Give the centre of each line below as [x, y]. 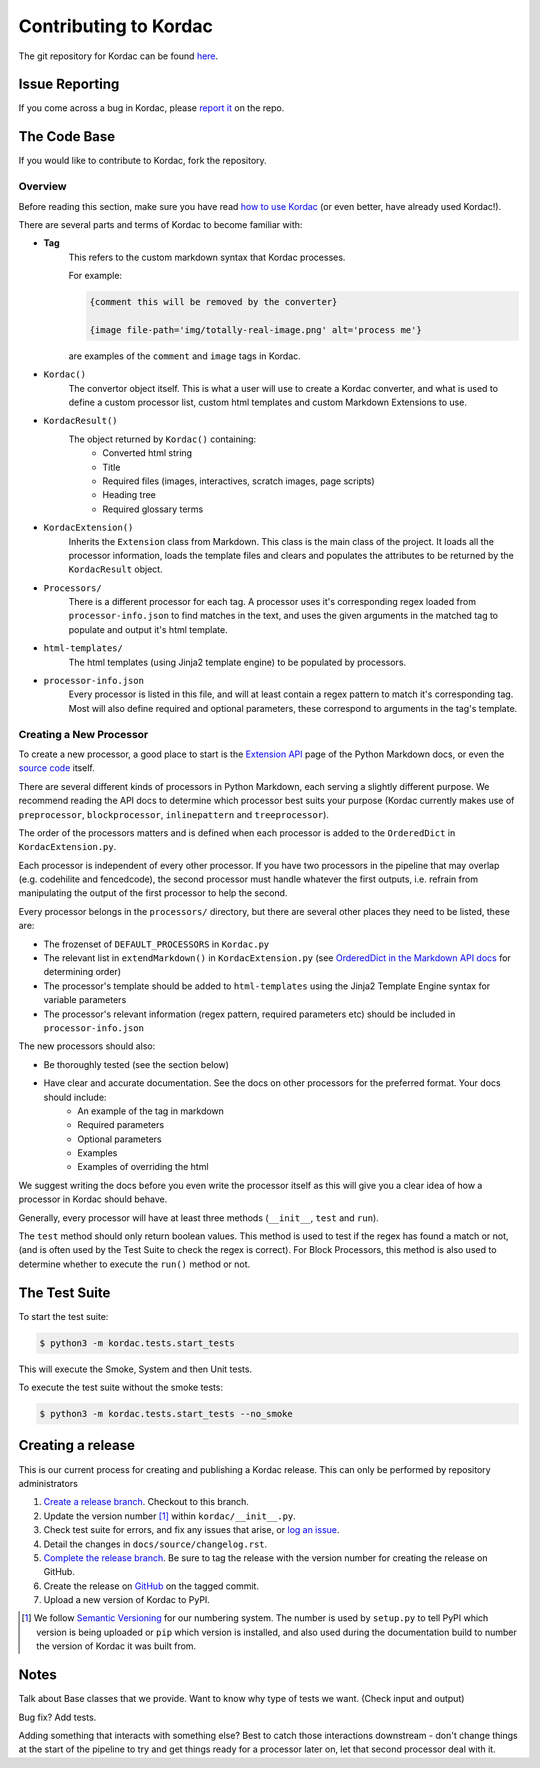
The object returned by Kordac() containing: [162, 439]
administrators [48, 1483]
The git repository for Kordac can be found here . [118, 56]
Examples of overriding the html [143, 1167]
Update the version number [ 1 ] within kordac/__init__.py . [170, 1516]
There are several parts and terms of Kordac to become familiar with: [160, 224]
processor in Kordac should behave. [93, 1199]
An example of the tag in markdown [151, 1111]
